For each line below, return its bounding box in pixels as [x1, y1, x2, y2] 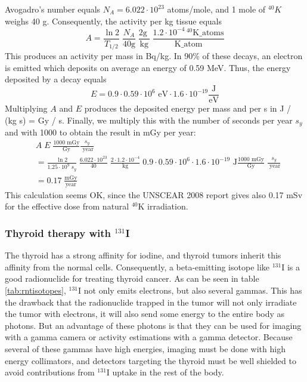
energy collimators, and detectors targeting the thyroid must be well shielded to [5, 354, 296, 366]
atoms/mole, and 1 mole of [167, 3, 266, 15]
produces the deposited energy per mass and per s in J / [84, 102, 292, 115]
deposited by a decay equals [5, 73, 107, 85]
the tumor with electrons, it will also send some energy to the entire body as [5, 307, 285, 320]
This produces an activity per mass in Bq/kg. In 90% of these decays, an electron [5, 50, 303, 62]
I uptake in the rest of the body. [106, 366, 224, 378]
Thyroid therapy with [5, 225, 111, 240]
